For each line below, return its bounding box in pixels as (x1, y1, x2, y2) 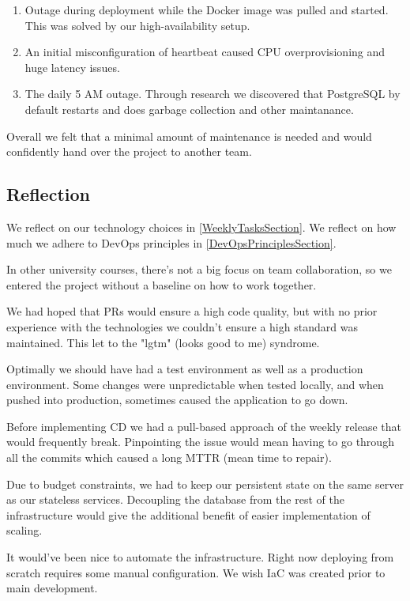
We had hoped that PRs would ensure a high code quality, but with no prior (6, 303, 378, 319)
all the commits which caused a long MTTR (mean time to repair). (6, 449, 332, 466)
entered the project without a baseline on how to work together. (6, 276, 317, 293)
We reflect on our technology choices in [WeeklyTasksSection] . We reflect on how (6, 218, 397, 235)
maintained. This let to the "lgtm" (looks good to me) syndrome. (6, 334, 320, 350)
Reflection (6, 182, 90, 206)
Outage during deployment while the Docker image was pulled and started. (24, 2, 389, 17)
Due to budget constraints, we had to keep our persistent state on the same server (6, 475, 404, 492)
